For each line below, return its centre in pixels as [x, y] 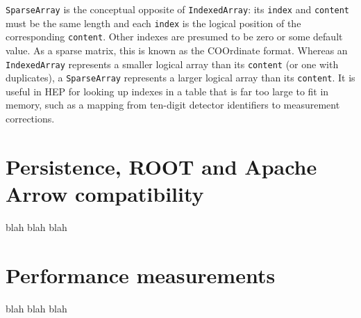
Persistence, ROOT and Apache [161, 166]
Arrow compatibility [105, 194]
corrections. [30, 119]
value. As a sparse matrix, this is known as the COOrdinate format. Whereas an [177, 50]
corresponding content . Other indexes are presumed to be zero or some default [174, 37]
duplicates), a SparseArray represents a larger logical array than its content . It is [180, 78]
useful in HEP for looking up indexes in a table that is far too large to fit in [167, 91]
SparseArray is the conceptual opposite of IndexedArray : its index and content [178, 9]
